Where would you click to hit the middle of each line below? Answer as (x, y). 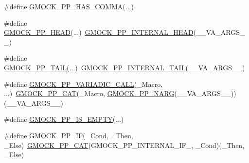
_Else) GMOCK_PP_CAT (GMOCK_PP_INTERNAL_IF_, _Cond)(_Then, (124, 145)
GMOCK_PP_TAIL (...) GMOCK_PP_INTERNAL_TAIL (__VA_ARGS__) (124, 67)
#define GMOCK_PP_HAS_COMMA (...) (69, 6)
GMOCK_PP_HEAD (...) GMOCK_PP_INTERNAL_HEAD (99, 32)
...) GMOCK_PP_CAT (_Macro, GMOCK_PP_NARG (89, 93)
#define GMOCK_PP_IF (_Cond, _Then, (69, 135)
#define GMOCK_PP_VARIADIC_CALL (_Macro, (83, 84)
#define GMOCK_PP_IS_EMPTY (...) (64, 119)
